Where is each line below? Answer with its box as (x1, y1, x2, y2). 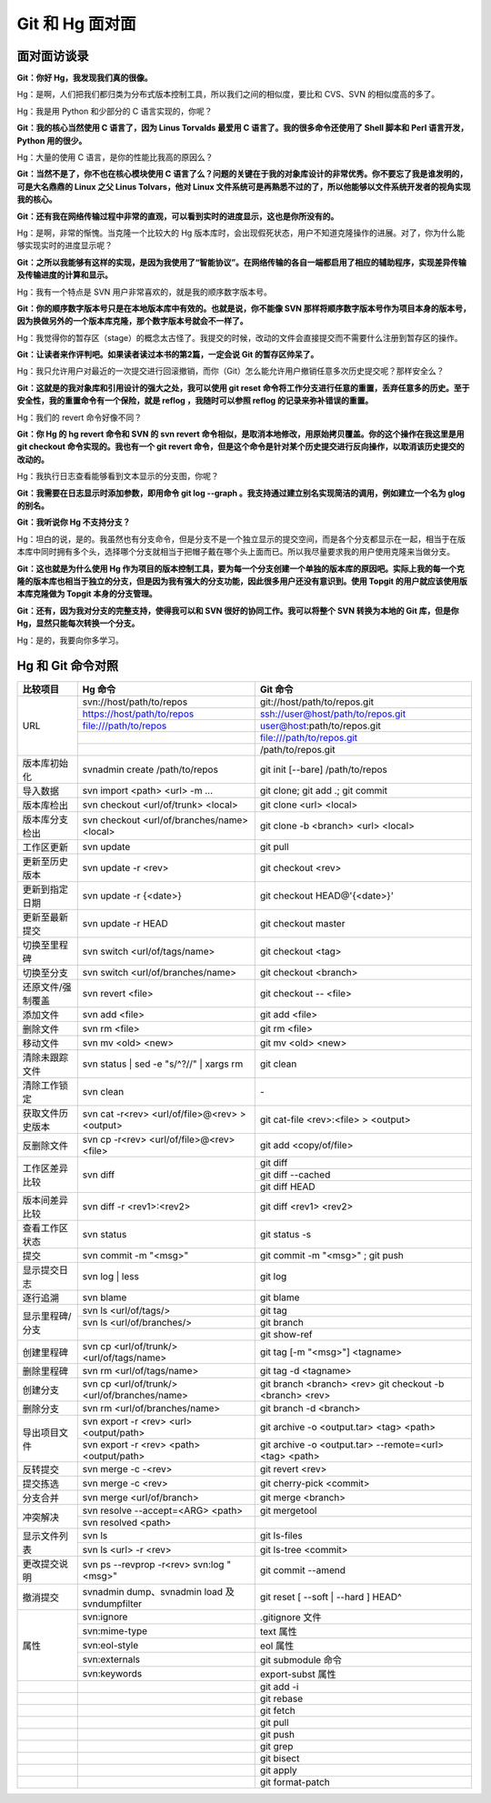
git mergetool (259, 1505, 317, 1518)
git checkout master (259, 917, 346, 930)
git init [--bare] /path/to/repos (259, 764, 388, 776)
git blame (259, 1291, 300, 1304)
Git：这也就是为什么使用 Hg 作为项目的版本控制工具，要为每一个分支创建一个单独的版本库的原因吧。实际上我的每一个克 (16, 563, 466, 574)
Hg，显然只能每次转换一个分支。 (16, 618, 140, 629)
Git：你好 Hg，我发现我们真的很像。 (16, 73, 154, 84)
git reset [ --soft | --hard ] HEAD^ (259, 1591, 402, 1604)
